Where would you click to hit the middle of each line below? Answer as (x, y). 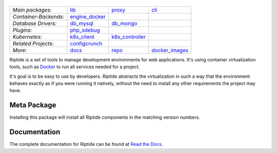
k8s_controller (128, 37)
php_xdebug (85, 30)
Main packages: (32, 10)
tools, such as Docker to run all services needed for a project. (75, 67)
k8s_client (82, 37)
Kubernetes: (27, 37)
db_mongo (124, 23)
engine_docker (88, 16)
